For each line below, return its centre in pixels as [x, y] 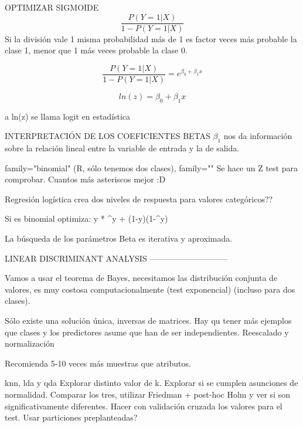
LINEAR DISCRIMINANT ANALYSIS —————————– [116, 258]
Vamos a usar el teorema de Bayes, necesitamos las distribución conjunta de [141, 278]
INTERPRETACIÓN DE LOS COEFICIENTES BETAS [108, 136]
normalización [30, 343]
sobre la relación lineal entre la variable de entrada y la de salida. [122, 148]
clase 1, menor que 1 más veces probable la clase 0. [96, 50]
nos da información [258, 136]
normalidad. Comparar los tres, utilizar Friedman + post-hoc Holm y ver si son [147, 394]
